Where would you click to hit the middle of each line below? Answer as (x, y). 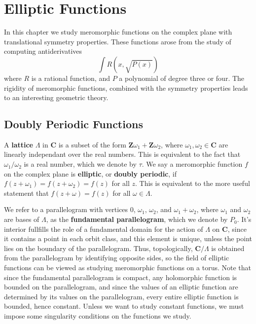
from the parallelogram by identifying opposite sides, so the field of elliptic (117, 258)
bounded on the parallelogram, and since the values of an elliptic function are (121, 287)
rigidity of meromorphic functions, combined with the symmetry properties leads (126, 88)
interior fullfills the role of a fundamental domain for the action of (104, 229)
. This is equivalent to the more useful (193, 183)
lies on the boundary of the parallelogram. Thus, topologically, (98, 248)
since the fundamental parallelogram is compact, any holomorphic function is (121, 277)
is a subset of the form (92, 144)
